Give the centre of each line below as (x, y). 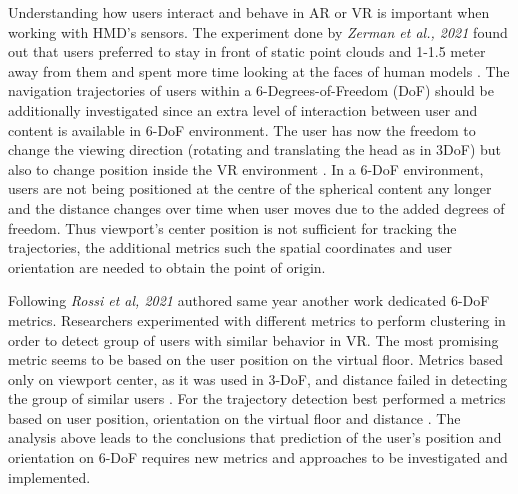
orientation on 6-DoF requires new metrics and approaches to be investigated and (258, 457)
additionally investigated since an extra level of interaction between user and (243, 109)
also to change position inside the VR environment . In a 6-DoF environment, (246, 168)
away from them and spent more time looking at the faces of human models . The (259, 70)
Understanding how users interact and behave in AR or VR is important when (249, 12)
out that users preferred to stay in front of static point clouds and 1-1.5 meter (247, 51)
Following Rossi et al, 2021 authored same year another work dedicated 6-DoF (249, 300)
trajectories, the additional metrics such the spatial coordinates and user (230, 247)
